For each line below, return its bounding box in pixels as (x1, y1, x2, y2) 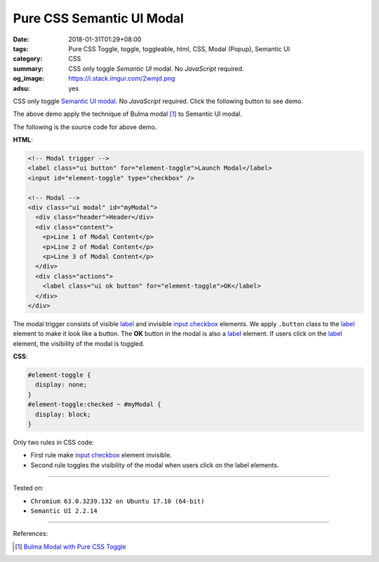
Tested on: (13, 484, 44, 493)
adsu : (13, 84, 31, 93)
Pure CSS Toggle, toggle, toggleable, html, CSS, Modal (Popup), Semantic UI (68, 44, 291, 53)
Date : (13, 35, 29, 44)
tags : (13, 44, 29, 53)
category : (13, 55, 43, 63)
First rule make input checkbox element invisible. (30, 451, 172, 460)
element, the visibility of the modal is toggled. (13, 339, 145, 347)
